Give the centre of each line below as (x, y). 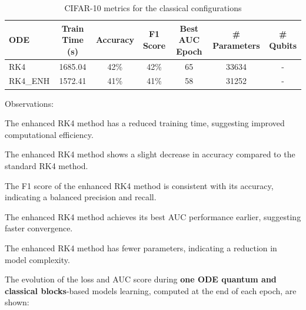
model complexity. (37, 259)
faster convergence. (39, 228)
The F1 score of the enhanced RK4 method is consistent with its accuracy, (139, 185)
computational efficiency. (49, 134)
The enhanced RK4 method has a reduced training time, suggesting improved (145, 123)
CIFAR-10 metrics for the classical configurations (153, 8)
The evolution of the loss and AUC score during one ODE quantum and (141, 279)
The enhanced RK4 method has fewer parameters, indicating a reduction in (141, 247)
